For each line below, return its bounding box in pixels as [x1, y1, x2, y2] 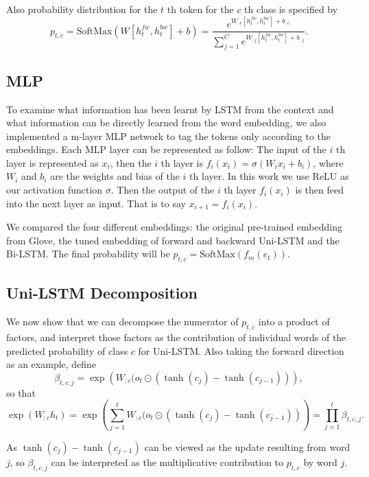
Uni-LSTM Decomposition [6, 282, 198, 303]
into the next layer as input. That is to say [6, 196, 186, 210]
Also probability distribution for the [6, 2, 158, 16]
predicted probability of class [6, 343, 128, 358]
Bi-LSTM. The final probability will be [6, 246, 170, 261]
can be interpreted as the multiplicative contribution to [51, 454, 284, 469]
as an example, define [6, 357, 97, 371]
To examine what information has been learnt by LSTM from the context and [6, 102, 334, 116]
